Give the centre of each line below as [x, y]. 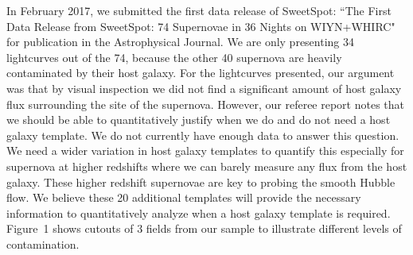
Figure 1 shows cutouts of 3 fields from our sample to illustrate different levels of [204, 228]
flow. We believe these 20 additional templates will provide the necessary [184, 197]
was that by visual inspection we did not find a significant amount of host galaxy [204, 88]
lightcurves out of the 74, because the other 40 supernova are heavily [174, 57]
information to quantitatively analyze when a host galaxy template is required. [199, 212]
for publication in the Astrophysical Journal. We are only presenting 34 [181, 42]
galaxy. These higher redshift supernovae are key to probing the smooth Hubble [201, 182]
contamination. [43, 243]
